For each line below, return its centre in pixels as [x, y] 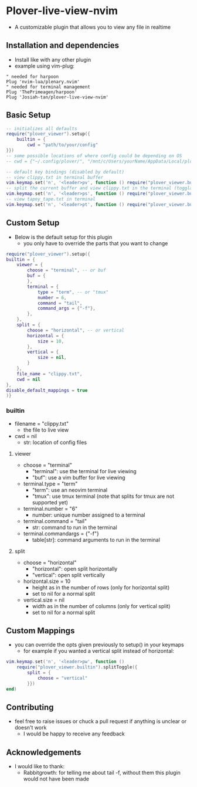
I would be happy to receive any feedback [74, 734]
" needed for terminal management [48, 87]
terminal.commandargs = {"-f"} [61, 533]
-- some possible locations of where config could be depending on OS [94, 156]
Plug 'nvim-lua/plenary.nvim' [43, 82]
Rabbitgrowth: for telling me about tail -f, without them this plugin [102, 773]
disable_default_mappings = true [47, 390]
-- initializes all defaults [42, 128]
